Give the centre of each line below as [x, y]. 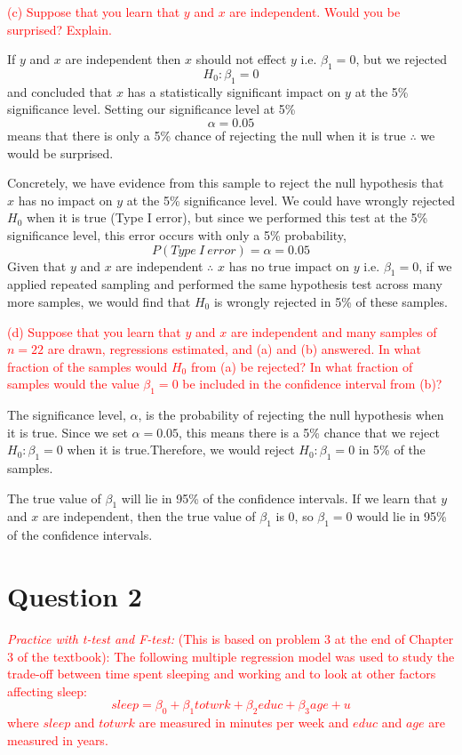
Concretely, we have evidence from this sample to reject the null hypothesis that [226, 183]
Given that [37, 265]
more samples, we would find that [99, 301]
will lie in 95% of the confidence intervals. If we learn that [279, 498]
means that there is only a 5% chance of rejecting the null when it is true [207, 135]
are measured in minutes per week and [244, 723]
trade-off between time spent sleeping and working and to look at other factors [222, 674]
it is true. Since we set [68, 432]
